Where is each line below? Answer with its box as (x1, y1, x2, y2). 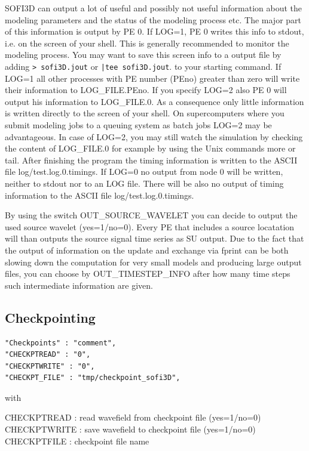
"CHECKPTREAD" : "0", (5, 350, 91, 359)
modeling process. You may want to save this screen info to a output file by (5, 48, 282, 61)
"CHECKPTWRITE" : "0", (5, 362, 95, 370)
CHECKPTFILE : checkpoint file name (5, 434, 149, 447)
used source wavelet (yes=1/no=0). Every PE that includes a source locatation (5, 220, 295, 233)
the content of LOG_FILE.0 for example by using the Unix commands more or (5, 142, 296, 155)
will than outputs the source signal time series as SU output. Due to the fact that (5, 232, 304, 245)
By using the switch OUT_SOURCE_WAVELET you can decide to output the (5, 209, 298, 221)
